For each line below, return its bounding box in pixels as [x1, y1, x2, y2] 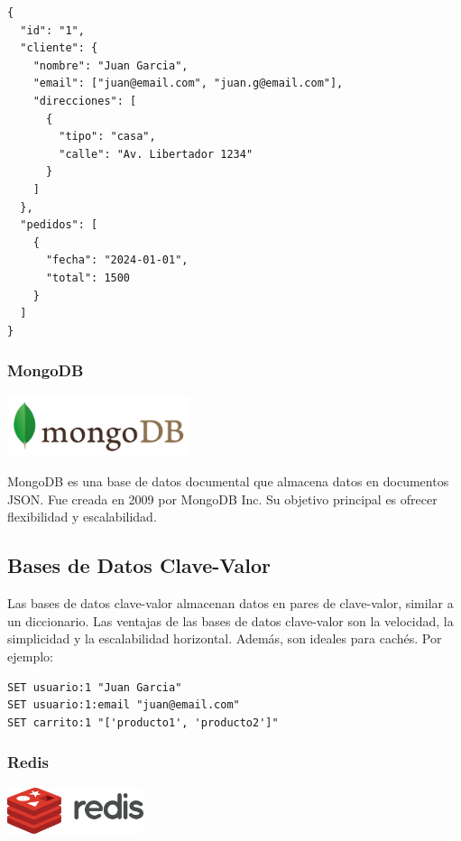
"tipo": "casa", [59, 130, 156, 143]
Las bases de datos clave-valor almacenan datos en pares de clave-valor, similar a [7, 594, 454, 613]
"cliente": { [20, 42, 98, 55]
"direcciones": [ [32, 94, 137, 107]
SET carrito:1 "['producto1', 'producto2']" [7, 716, 279, 729]
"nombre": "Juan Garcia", [32, 59, 189, 72]
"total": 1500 [45, 271, 131, 284]
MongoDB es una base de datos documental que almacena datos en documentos [7, 472, 449, 491]
